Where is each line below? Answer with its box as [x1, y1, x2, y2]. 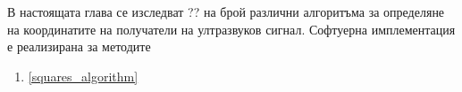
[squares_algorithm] [28, 66, 139, 85]
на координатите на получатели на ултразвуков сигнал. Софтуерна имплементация [7, 19, 456, 38]
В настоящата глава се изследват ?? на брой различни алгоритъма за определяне [7, 3, 445, 20]
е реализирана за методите [7, 37, 151, 56]
